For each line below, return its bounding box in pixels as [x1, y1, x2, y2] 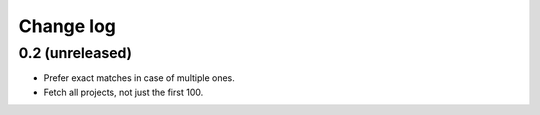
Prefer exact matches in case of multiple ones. [43, 72, 235, 84]
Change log [18, 15, 117, 37]
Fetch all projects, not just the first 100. [43, 86, 204, 98]
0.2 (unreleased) [18, 44, 133, 62]
